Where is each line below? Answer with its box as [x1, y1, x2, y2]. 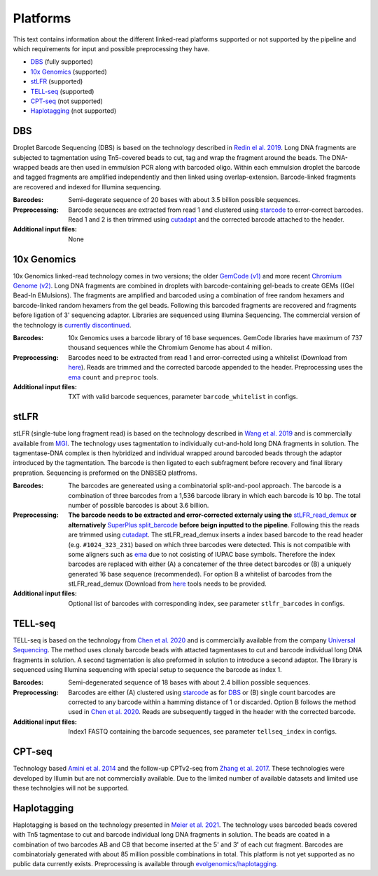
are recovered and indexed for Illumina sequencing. [13, 182, 162, 191]
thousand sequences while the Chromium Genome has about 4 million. [68, 344, 272, 352]
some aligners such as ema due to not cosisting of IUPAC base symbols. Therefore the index [68, 550, 335, 558]
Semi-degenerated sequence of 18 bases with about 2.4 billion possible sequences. [68, 678, 311, 687]
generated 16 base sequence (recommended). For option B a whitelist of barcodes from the [68, 570, 332, 578]
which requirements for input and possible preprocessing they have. [13, 44, 210, 53]
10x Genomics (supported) [30, 67, 108, 76]
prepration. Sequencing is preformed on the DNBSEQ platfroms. [13, 469, 197, 477]
